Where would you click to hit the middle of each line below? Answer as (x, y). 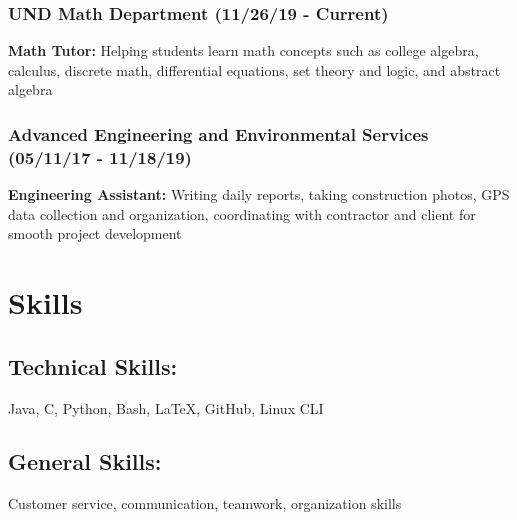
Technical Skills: (93, 365)
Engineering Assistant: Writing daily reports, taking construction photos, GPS (259, 194)
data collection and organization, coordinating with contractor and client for (242, 213)
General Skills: (85, 461)
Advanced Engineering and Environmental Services (218, 133)
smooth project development (95, 233)
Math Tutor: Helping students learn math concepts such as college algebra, (243, 50)
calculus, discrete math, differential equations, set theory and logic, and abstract (254, 69)
